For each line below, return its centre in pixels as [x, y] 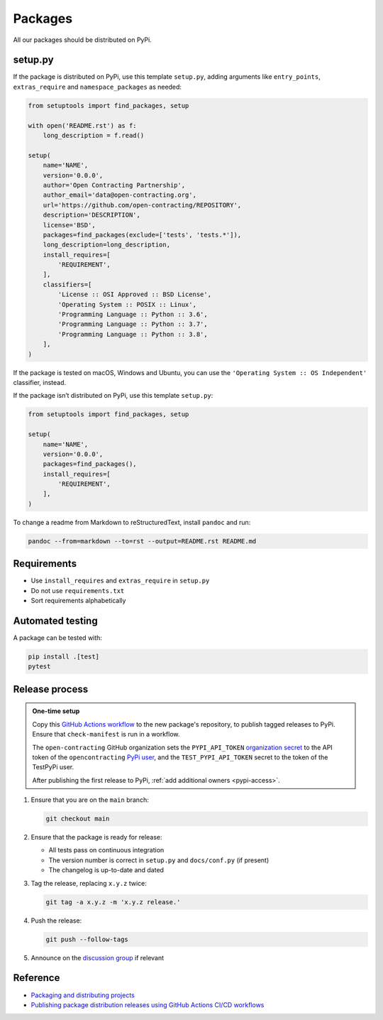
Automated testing [56, 620]
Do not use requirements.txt [78, 590]
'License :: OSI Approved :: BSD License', [135, 294]
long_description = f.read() [94, 135]
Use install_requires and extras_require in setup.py [120, 581]
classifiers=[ [67, 284]
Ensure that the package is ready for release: [96, 837]
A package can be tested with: [58, 638]
